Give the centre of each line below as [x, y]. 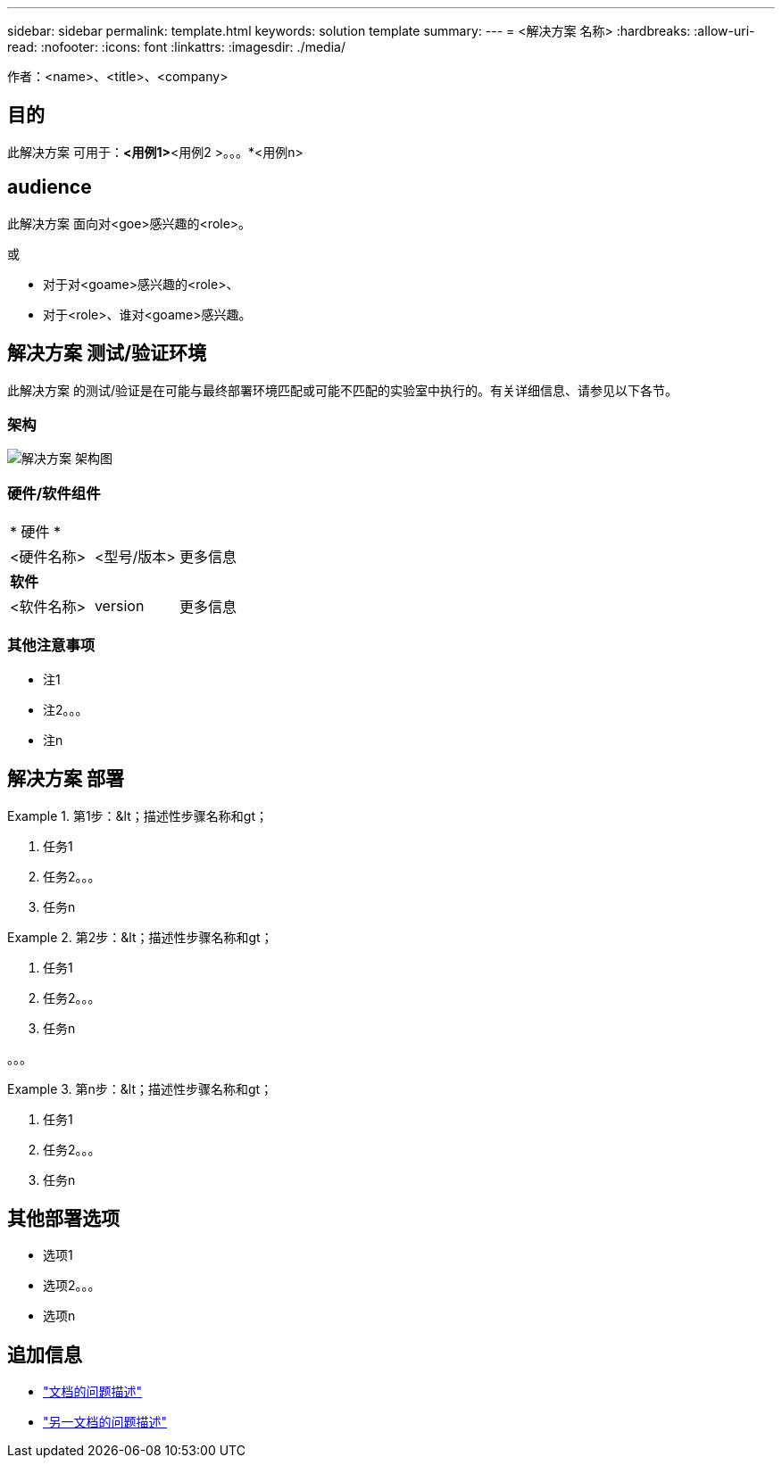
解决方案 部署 [66, 779]
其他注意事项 [51, 646]
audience [50, 187]
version [119, 606]
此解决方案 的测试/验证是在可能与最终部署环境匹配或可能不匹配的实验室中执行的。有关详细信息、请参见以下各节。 [342, 390]
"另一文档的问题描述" [105, 1422]
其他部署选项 [63, 1219]
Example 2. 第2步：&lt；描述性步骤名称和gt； [140, 937]
